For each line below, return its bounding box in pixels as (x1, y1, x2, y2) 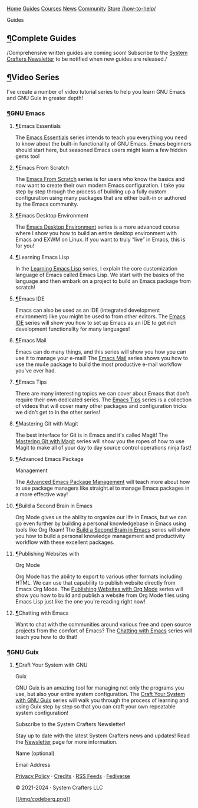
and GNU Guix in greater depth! (6, 94, 84, 101)
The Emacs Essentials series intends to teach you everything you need (15, 134, 187, 141)
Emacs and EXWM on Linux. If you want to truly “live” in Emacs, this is (15, 236, 186, 243)
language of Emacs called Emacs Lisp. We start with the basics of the (15, 271, 184, 278)
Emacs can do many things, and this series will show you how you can (15, 348, 186, 355)
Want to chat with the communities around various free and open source (15, 621, 192, 628)
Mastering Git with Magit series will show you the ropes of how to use (15, 437, 185, 444)
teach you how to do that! (15, 633, 78, 640)
